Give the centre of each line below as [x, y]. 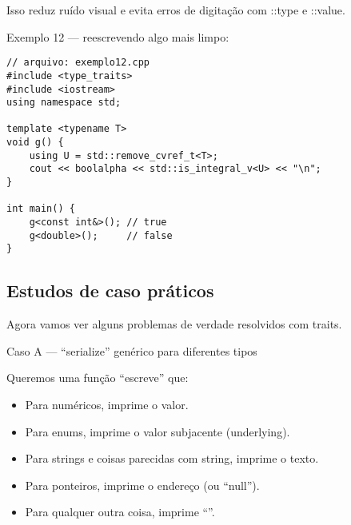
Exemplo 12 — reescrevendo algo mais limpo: [118, 36]
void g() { [35, 143]
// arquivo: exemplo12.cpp [78, 63]
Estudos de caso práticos [110, 290]
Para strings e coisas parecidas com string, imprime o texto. [172, 458]
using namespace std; [64, 103]
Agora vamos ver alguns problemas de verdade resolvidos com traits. [174, 324]
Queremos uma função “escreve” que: [98, 378]
